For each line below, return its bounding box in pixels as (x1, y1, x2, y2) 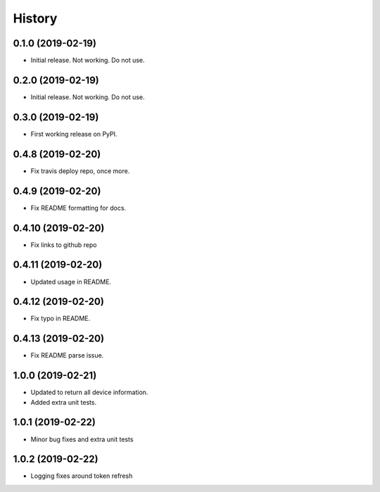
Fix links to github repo (30, 240, 97, 249)
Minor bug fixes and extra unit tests (30, 435, 134, 443)
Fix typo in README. (30, 314, 91, 323)
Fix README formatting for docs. (30, 203, 127, 212)
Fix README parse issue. (30, 351, 104, 360)
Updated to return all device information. (30, 388, 148, 397)
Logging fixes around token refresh (30, 472, 133, 480)
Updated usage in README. (30, 277, 112, 286)
